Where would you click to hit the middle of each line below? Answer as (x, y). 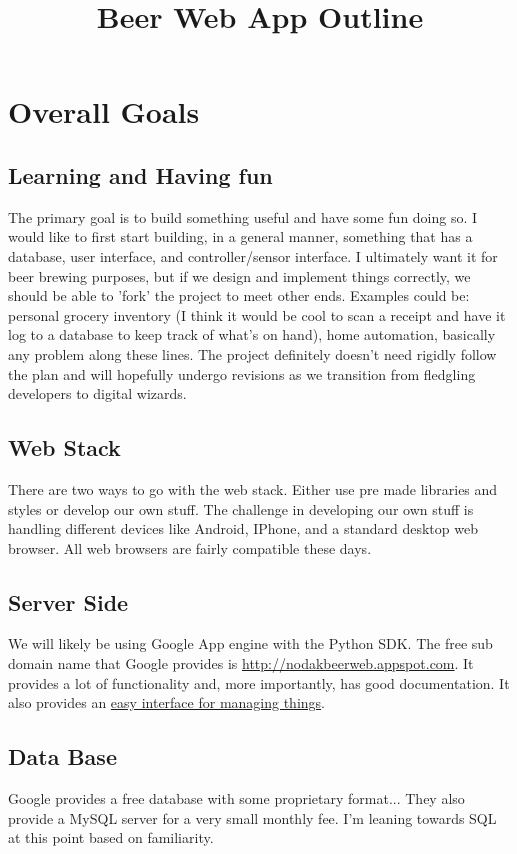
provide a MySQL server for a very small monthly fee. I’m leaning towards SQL (252, 817)
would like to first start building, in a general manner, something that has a (240, 236)
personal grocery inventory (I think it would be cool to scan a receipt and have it (257, 314)
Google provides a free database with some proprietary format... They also (236, 798)
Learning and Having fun (140, 174)
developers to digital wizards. (97, 393)
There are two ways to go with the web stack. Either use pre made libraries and (253, 488)
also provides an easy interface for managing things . (167, 702)
